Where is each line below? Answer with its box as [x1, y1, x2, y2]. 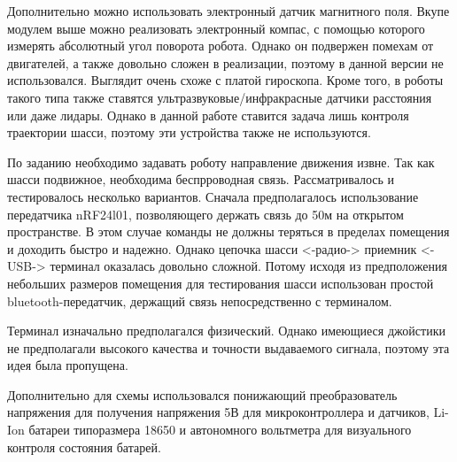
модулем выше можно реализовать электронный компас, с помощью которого [7, 19, 425, 37]
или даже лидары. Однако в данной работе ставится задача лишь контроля [7, 105, 409, 124]
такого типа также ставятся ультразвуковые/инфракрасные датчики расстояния [7, 88, 432, 106]
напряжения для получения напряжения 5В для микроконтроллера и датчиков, [7, 403, 430, 421]
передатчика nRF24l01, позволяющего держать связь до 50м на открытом [7, 204, 404, 223]
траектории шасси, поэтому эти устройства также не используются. [7, 123, 371, 142]
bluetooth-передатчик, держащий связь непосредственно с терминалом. [7, 291, 392, 310]
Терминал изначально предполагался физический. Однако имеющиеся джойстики [7, 321, 445, 340]
